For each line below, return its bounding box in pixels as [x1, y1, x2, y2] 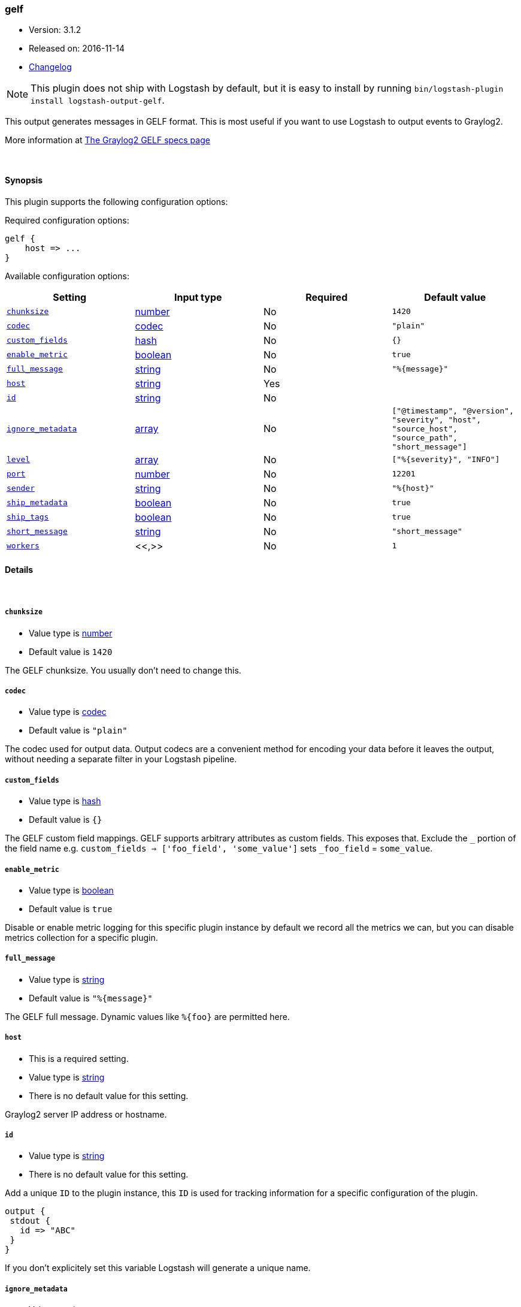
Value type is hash [29, 796, 101, 807]
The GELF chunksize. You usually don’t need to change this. [5, 665, 241, 675]
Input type [174, 291, 222, 303]
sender [7, 484, 35, 493]
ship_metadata [7, 498, 68, 508]
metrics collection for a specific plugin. [5, 932, 158, 943]
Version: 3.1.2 [29, 25, 81, 35]
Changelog [29, 62, 72, 73]
